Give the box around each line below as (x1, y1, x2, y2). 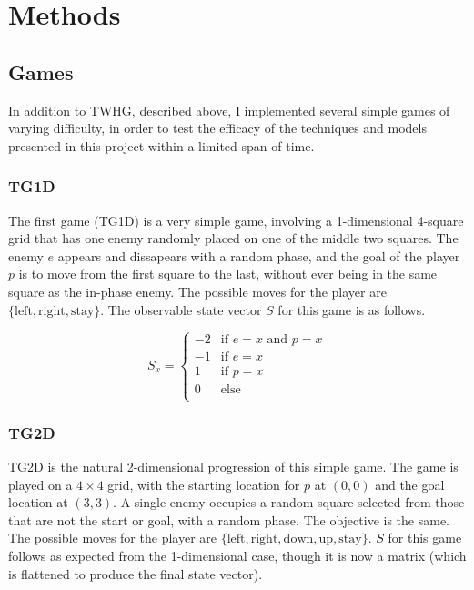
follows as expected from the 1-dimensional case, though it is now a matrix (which (8, 545, 467, 565)
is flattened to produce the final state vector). (8, 564, 263, 583)
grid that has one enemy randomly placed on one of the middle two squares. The (8, 229, 459, 248)
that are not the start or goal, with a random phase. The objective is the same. (8, 510, 449, 529)
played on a (8, 474, 73, 493)
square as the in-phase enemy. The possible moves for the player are (8, 281, 387, 300)
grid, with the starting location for (107, 474, 300, 493)
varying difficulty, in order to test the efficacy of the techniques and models (8, 118, 427, 137)
